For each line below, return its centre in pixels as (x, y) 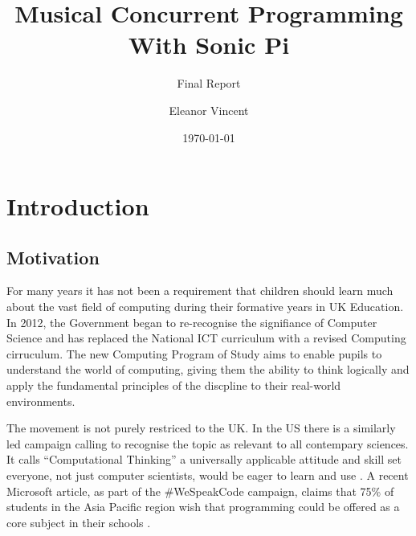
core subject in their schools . (79, 522)
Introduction (78, 206)
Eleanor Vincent (209, 110)
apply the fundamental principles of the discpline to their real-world (174, 385)
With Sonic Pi (209, 45)
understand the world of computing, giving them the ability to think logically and (208, 369)
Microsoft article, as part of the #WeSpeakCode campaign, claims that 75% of (200, 491)
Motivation (53, 257)
